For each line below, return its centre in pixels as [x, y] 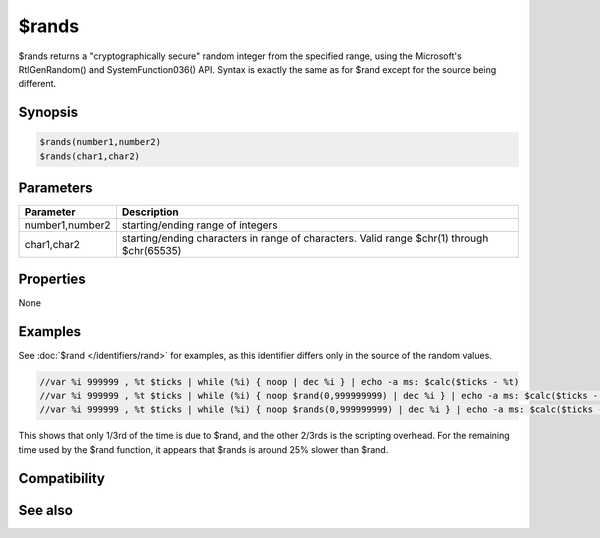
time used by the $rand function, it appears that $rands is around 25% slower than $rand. [203, 449]
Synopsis [48, 112]
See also [46, 510]
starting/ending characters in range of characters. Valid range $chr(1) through [305, 238]
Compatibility [61, 478]
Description [150, 212]
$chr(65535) [151, 251]
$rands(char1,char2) [89, 156]
